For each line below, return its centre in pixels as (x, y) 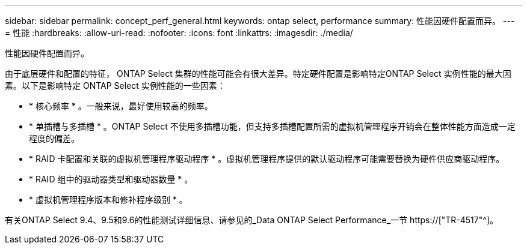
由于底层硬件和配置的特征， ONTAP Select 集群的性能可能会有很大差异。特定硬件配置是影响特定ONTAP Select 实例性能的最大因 (258, 73)
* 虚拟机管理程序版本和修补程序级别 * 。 (108, 199)
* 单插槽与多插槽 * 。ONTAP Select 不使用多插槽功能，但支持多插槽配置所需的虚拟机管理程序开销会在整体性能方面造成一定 (272, 126)
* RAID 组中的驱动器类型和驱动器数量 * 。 (111, 179)
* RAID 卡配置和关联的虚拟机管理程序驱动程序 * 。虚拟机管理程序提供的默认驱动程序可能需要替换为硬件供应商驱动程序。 (267, 159)
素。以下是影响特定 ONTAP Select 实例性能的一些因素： (115, 85)
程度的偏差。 (54, 138)
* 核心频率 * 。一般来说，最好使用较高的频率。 (121, 106)
